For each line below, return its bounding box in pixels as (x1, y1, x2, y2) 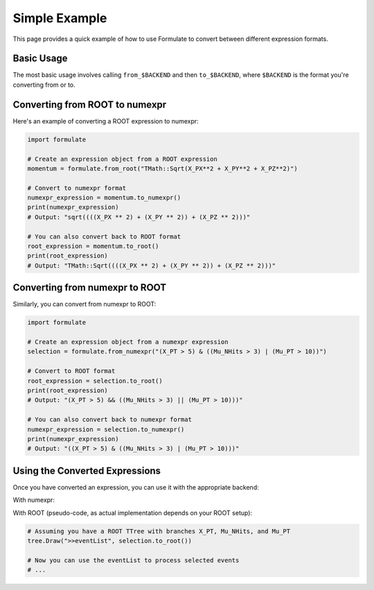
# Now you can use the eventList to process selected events (27, 556, 240, 564)
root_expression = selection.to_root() (27, 376, 163, 385)
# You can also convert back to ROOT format (27, 232, 181, 241)
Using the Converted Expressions (12, 465, 161, 476)
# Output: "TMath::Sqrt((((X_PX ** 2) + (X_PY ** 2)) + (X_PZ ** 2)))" (27, 261, 276, 270)
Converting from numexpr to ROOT (12, 281, 167, 294)
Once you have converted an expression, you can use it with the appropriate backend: (12, 483, 259, 492)
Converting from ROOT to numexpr (12, 98, 167, 110)
